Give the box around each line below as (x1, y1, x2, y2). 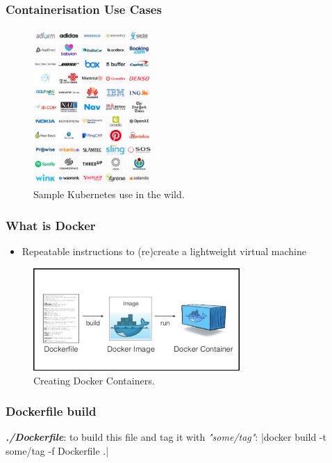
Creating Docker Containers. (33, 373, 155, 387)
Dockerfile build (6, 403, 97, 420)
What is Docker (6, 216, 96, 234)
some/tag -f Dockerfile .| (6, 444, 109, 458)
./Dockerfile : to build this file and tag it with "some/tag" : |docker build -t (6, 430, 327, 444)
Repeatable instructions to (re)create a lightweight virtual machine (22, 244, 307, 259)
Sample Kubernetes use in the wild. (33, 187, 185, 202)
